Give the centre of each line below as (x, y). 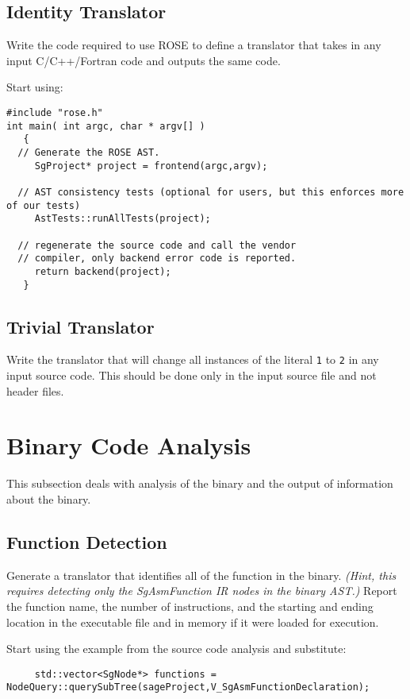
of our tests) (44, 205)
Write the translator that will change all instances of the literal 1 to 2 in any (193, 359)
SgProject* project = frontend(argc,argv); (151, 166)
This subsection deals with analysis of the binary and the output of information (200, 483)
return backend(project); (103, 271)
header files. (35, 390)
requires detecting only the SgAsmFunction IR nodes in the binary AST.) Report (202, 591)
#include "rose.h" (55, 112)
